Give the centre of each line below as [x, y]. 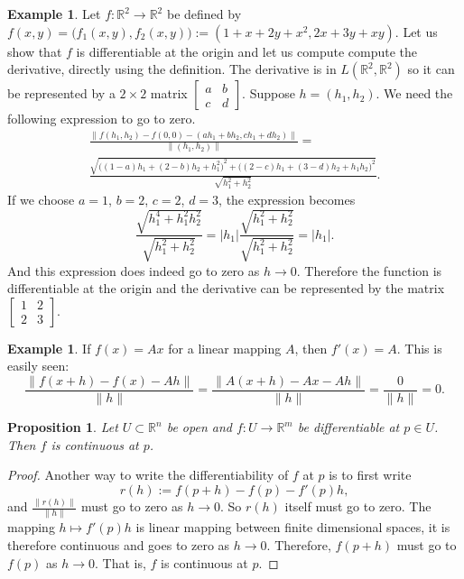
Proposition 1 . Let [63, 427]
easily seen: [38, 366]
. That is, [121, 562]
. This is [419, 348]
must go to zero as [132, 506]
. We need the [414, 93]
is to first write [370, 475]
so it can [431, 69]
